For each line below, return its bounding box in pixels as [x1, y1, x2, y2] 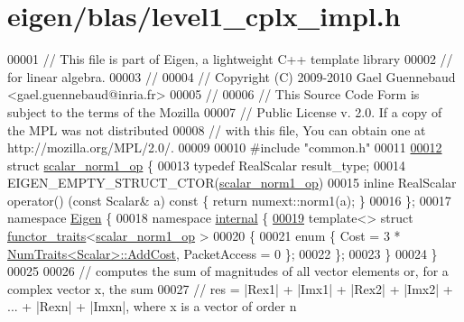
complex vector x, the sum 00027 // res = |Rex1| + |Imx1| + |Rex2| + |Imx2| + [7, 279, 453, 298]
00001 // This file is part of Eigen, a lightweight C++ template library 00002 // [7, 50, 453, 69]
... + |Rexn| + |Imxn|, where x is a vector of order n [7, 297, 297, 316]
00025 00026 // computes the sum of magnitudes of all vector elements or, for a [7, 262, 449, 281]
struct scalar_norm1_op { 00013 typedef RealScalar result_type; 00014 [7, 155, 405, 174]
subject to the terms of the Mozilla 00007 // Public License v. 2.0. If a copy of [7, 102, 442, 121]
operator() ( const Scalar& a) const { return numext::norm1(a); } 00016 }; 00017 [7, 190, 451, 209]
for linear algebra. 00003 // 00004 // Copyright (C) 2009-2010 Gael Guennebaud [7, 67, 456, 86]
